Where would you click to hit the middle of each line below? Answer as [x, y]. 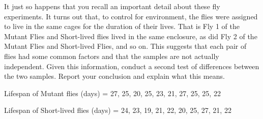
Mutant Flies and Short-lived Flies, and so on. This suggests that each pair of [125, 46]
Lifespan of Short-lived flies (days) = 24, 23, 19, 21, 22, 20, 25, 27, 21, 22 [118, 110]
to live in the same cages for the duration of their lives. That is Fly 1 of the [122, 26]
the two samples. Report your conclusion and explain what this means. [114, 76]
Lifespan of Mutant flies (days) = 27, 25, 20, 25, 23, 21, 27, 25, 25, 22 [112, 93]
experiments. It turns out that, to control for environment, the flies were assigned [131, 16]
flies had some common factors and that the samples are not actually [112, 56]
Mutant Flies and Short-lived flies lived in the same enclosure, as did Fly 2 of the [131, 36]
